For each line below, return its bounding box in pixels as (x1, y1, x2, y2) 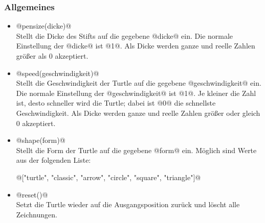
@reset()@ (16, 189, 48, 200)
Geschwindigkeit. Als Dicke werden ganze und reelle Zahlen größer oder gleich (16, 107, 260, 118)
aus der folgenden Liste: (16, 155, 91, 165)
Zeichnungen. (16, 209, 57, 219)
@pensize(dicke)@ (16, 20, 72, 31)
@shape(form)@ (16, 135, 65, 145)
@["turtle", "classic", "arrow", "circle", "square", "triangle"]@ (16, 171, 201, 182)
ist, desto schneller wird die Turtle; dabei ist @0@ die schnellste (16, 97, 216, 108)
